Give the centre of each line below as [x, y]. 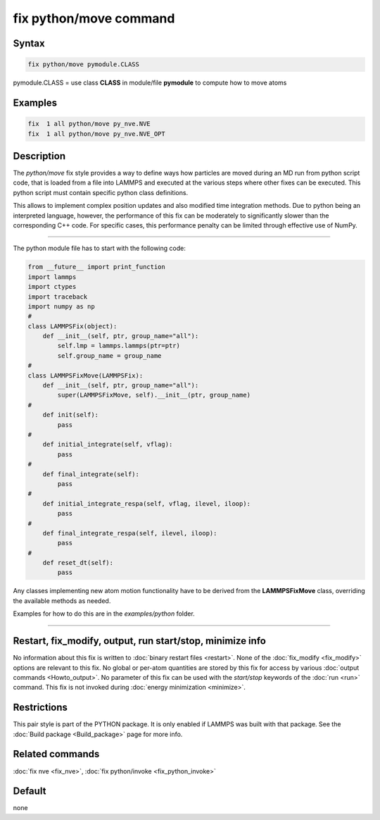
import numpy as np [61, 306]
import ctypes [52, 287]
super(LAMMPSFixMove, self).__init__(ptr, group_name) [154, 395]
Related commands [56, 754]
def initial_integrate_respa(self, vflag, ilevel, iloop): [147, 503]
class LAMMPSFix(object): [72, 326]
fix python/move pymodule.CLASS [84, 64]
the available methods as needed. [62, 601]
